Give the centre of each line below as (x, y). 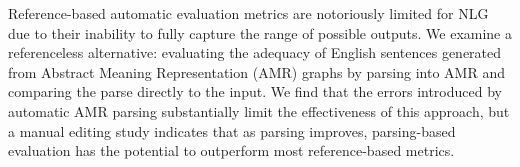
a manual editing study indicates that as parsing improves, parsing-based (232, 130)
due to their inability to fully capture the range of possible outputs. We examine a (260, 32)
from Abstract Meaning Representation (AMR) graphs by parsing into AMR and (256, 71)
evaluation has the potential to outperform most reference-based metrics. (231, 150)
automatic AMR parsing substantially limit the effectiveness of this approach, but (259, 110)
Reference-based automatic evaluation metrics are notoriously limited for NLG (248, 13)
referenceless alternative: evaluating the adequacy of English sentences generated (255, 52)
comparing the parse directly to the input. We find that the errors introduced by (255, 91)
